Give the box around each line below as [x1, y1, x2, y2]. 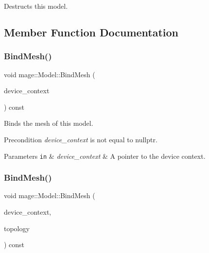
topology [4, 223, 30, 233]
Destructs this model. [4, 1, 68, 11]
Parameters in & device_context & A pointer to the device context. [4, 151, 206, 161]
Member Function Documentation [4, 24, 179, 39]
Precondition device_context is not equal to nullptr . [4, 134, 157, 144]
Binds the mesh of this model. [4, 118, 93, 128]
